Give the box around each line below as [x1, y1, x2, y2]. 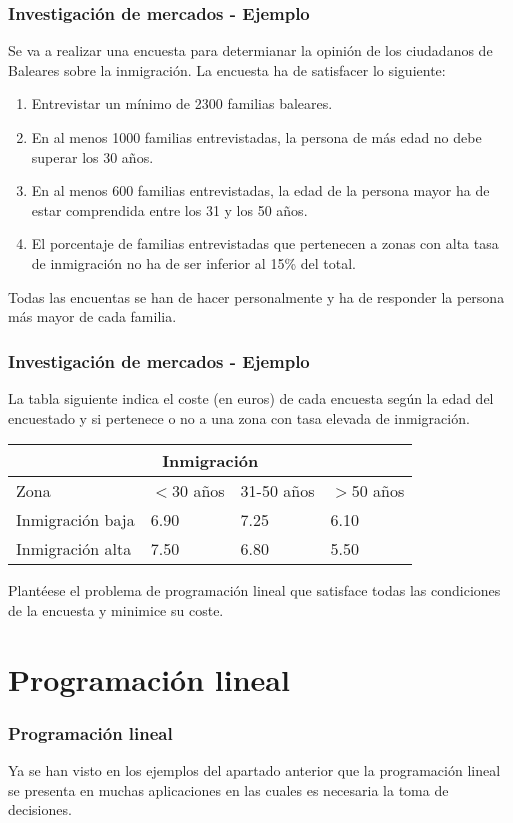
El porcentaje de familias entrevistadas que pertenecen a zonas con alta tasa [31, 233, 499, 254]
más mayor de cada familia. [8, 306, 177, 327]
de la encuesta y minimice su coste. [8, 599, 224, 620]
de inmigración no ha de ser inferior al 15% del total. [31, 252, 356, 273]
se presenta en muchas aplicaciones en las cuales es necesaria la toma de [8, 779, 449, 800]
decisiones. [8, 799, 72, 820]
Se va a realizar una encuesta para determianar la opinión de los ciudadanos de [8, 40, 493, 61]
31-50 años [240, 479, 315, 503]
